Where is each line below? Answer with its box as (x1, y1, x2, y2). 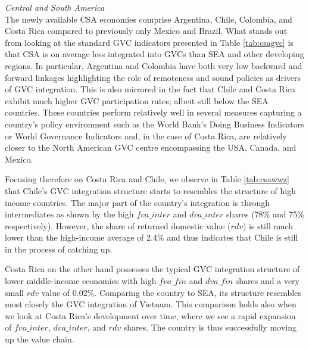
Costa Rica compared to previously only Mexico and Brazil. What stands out (5, 24, 288, 37)
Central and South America (5, 1, 105, 13)
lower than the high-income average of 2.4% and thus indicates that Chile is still (5, 231, 298, 244)
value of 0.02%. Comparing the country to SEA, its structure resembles (41, 286, 301, 298)
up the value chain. (5, 333, 74, 345)
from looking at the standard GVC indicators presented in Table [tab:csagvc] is (5, 36, 294, 48)
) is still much (242, 219, 294, 232)
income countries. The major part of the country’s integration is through (5, 196, 270, 208)
